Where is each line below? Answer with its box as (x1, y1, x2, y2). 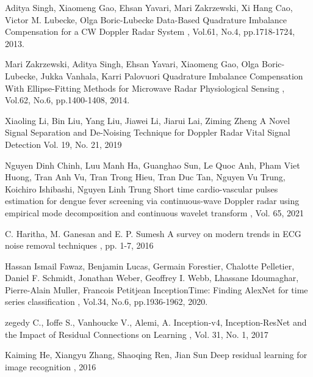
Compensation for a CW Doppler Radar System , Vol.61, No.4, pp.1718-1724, (5, 25, 295, 38)
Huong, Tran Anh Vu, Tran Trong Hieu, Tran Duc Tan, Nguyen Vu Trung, (5, 170, 286, 183)
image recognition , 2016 (5, 360, 96, 373)
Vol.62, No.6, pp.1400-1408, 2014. (5, 93, 130, 106)
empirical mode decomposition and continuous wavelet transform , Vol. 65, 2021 (5, 206, 304, 219)
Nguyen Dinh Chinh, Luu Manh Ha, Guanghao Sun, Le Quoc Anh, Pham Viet (5, 158, 300, 171)
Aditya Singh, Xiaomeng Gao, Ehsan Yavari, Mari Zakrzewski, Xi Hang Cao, (5, 1, 293, 13)
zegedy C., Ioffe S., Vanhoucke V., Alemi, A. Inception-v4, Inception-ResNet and (5, 316, 307, 329)
